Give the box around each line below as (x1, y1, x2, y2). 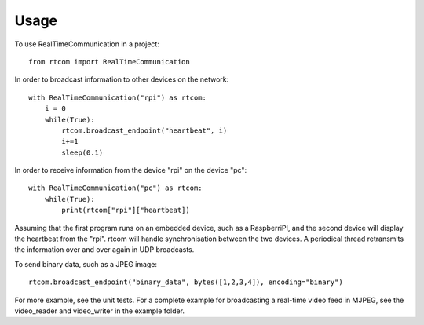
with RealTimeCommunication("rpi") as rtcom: (28, 93, 207, 102)
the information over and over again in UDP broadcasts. (14, 245, 195, 254)
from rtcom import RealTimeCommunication (28, 57, 190, 66)
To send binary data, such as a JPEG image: (14, 259, 157, 268)
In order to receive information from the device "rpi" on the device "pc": (14, 166, 247, 175)
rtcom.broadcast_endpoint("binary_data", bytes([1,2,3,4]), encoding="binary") (28, 278, 343, 287)
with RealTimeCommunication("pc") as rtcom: (28, 184, 203, 192)
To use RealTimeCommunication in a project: (14, 39, 160, 49)
